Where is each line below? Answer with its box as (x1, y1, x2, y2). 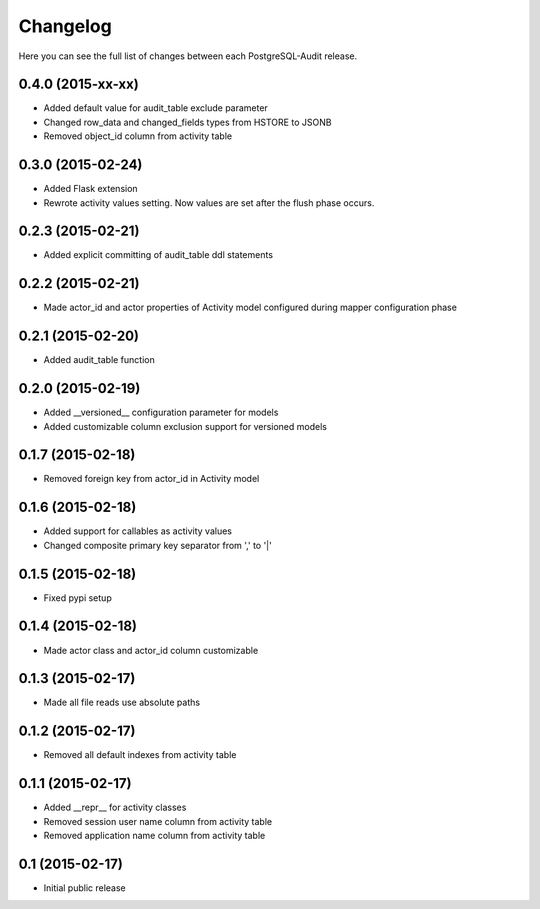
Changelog (18, 15, 112, 37)
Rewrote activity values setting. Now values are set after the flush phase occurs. (43, 196, 375, 209)
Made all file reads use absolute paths (43, 696, 200, 709)
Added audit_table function (43, 354, 155, 366)
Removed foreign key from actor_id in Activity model (43, 473, 260, 485)
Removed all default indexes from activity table (43, 749, 237, 761)
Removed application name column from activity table (43, 830, 266, 842)
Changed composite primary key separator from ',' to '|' (43, 539, 272, 551)
